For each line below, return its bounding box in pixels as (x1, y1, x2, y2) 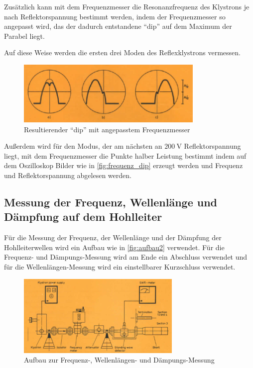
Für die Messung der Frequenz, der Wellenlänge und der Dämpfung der (4, 232, 222, 243)
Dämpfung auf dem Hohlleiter (4, 209, 162, 224)
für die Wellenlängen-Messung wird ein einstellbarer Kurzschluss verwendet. (4, 261, 236, 272)
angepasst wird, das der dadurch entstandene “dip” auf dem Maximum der (4, 21, 232, 31)
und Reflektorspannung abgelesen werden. (4, 170, 131, 180)
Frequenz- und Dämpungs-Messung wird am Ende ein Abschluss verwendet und (4, 252, 248, 262)
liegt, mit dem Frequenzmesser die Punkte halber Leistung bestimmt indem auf (4, 150, 247, 161)
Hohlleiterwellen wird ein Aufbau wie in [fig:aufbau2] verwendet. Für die (4, 242, 225, 252)
